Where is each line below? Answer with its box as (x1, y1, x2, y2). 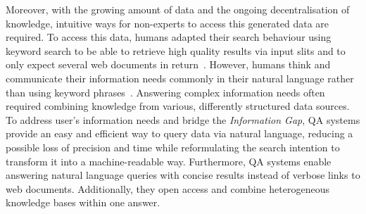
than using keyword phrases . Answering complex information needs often (6, 84, 325, 99)
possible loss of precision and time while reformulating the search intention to (6, 139, 340, 154)
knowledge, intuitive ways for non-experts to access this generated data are (6, 15, 329, 30)
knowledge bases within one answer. (6, 195, 160, 210)
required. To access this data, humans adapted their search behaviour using (6, 30, 332, 44)
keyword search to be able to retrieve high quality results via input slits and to (6, 43, 346, 58)
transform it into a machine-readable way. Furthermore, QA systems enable (6, 153, 332, 168)
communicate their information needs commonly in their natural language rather (6, 70, 354, 85)
